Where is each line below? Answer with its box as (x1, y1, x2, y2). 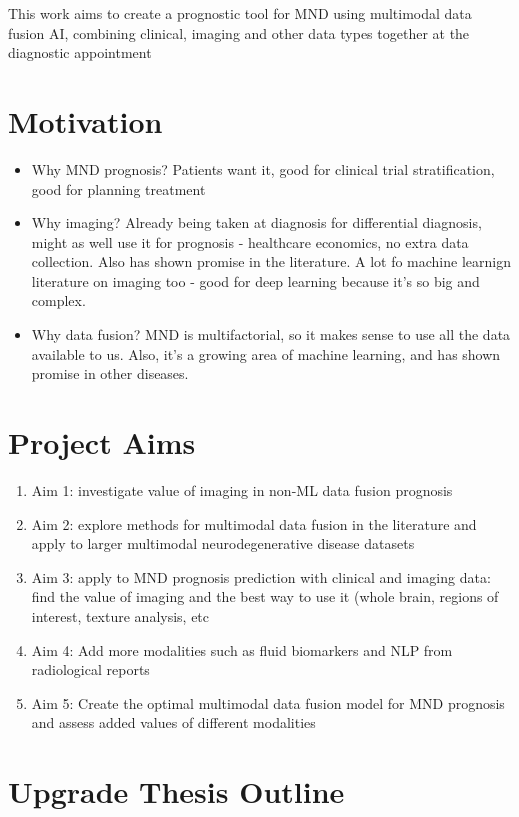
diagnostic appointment (8, 42, 152, 63)
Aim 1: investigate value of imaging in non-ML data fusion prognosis (31, 479, 453, 500)
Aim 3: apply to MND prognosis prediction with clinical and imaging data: (31, 566, 491, 587)
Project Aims (8, 422, 196, 463)
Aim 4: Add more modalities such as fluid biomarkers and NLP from (31, 639, 453, 660)
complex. (31, 290, 86, 311)
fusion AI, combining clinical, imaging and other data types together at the (8, 22, 470, 43)
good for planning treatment (31, 178, 206, 199)
